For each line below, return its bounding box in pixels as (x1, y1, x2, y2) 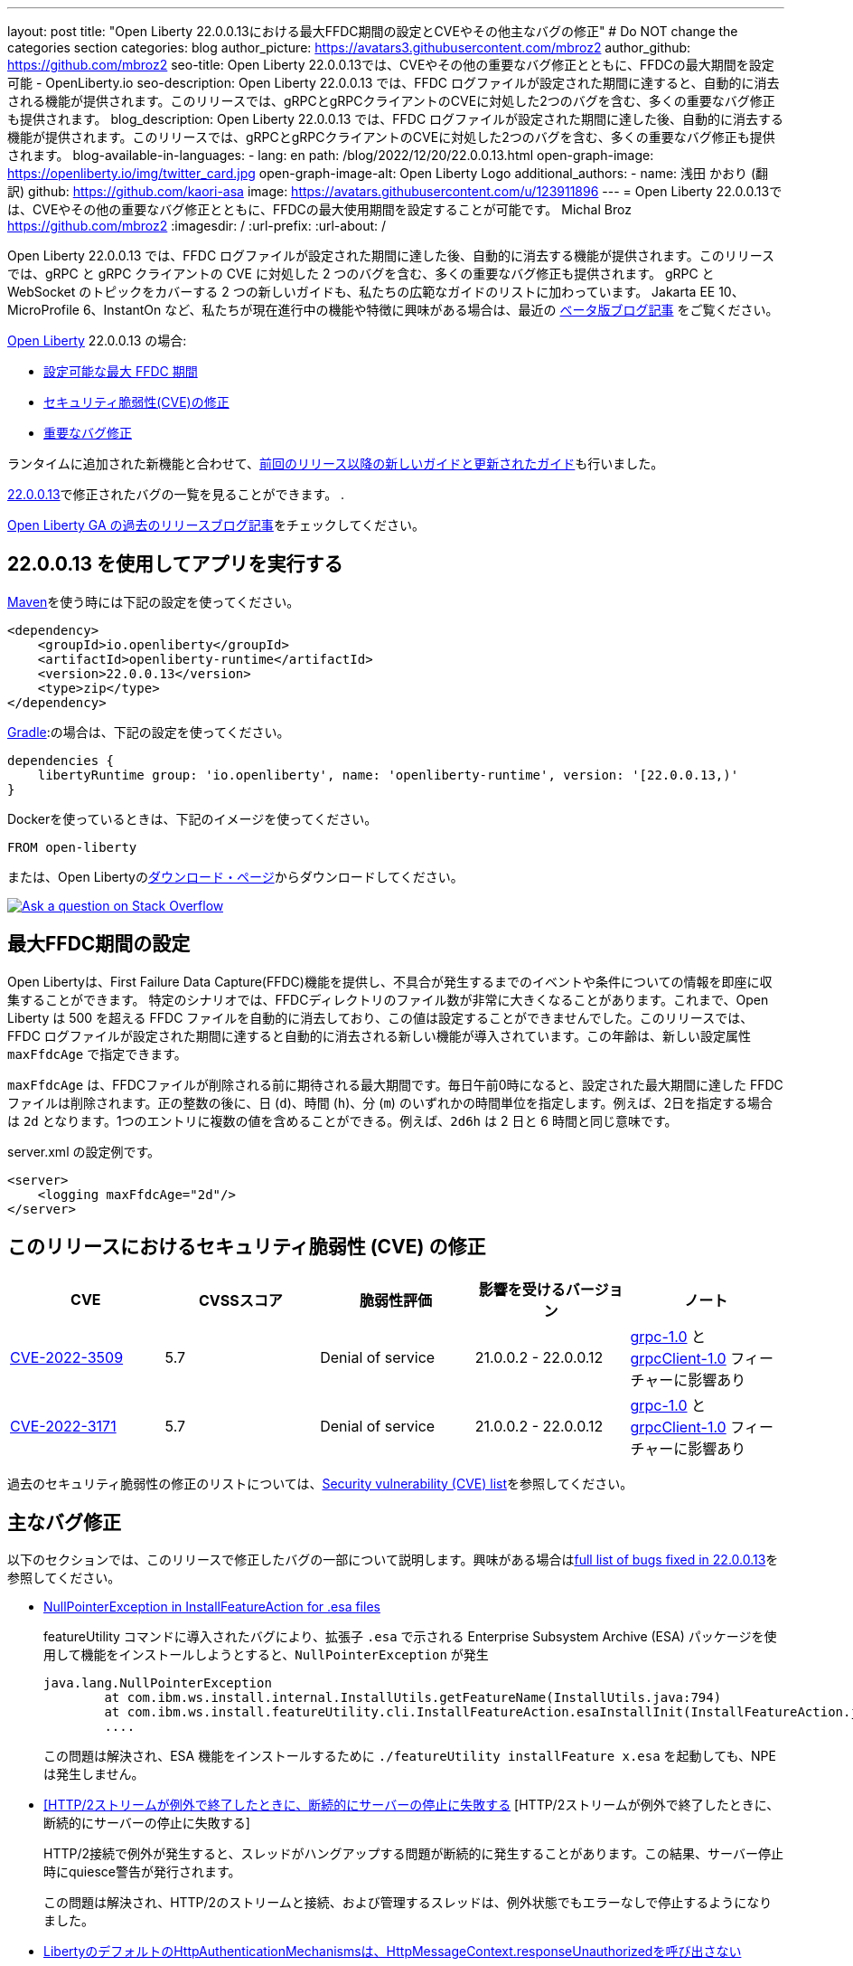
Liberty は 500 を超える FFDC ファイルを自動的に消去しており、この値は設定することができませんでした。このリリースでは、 (7, 1009, 754, 1026)
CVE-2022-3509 (10, 1347, 124, 1366)
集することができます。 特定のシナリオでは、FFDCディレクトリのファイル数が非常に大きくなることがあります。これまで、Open (7, 991, 769, 1007)
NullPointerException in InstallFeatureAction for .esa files (43, 1599, 380, 1615)
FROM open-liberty (7, 839, 137, 855)
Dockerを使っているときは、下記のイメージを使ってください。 (7, 810, 378, 827)
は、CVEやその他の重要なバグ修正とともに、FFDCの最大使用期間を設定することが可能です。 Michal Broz (7, 202, 632, 217)
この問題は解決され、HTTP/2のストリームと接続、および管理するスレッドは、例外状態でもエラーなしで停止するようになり (43, 1895, 773, 1911)
